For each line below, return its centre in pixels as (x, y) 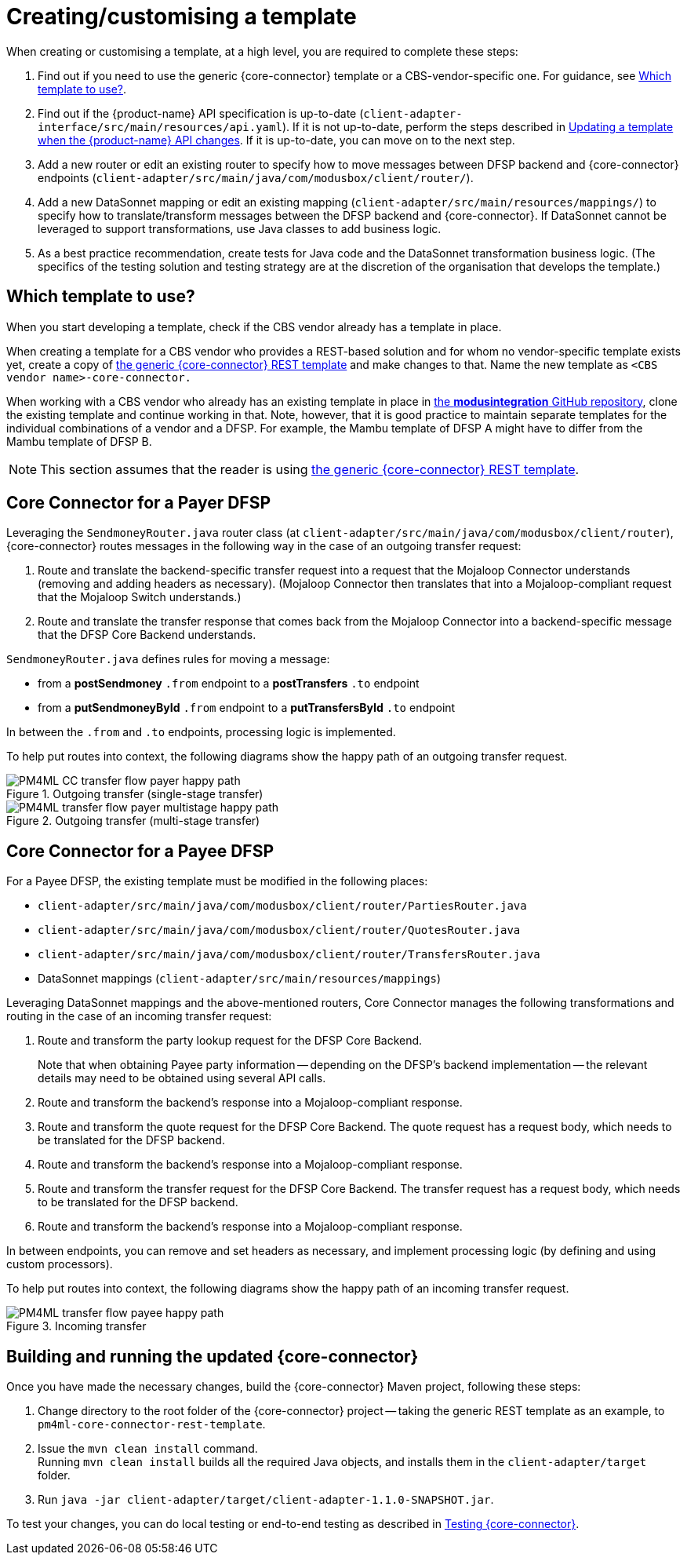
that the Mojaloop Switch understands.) (140, 597)
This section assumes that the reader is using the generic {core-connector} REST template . (310, 469)
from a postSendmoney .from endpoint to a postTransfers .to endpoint (229, 684)
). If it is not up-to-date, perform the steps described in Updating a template (478, 126)
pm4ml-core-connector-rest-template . (152, 1424)
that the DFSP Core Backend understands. (147, 635)
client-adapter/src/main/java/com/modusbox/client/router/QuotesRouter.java (279, 930)
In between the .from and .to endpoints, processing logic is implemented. (201, 732)
